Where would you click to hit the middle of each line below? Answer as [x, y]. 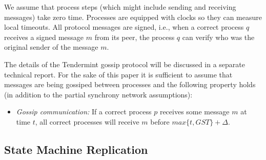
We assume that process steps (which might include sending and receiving [120, 7]
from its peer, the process [135, 37]
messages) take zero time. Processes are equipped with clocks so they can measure [133, 17]
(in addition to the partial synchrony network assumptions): [98, 94]
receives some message [195, 112]
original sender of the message [51, 47]
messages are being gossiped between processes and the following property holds [130, 84]
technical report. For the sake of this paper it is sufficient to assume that [118, 74]
